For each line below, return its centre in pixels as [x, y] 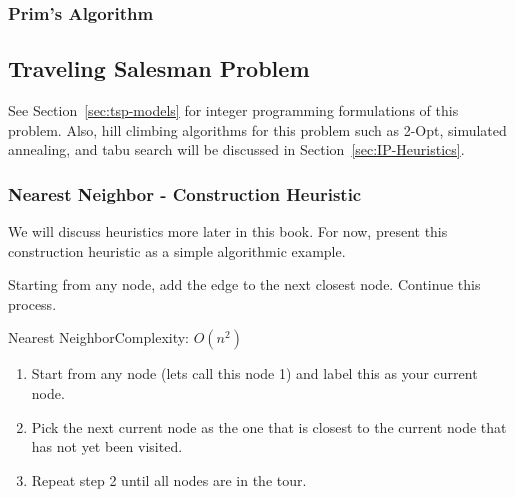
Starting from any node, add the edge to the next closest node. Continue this [244, 284]
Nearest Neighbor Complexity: [99, 337]
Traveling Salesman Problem [159, 68]
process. [32, 303]
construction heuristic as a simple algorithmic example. [177, 250]
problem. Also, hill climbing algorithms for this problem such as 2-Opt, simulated [257, 129]
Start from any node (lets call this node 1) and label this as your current [254, 373]
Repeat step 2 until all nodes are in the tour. [169, 479]
